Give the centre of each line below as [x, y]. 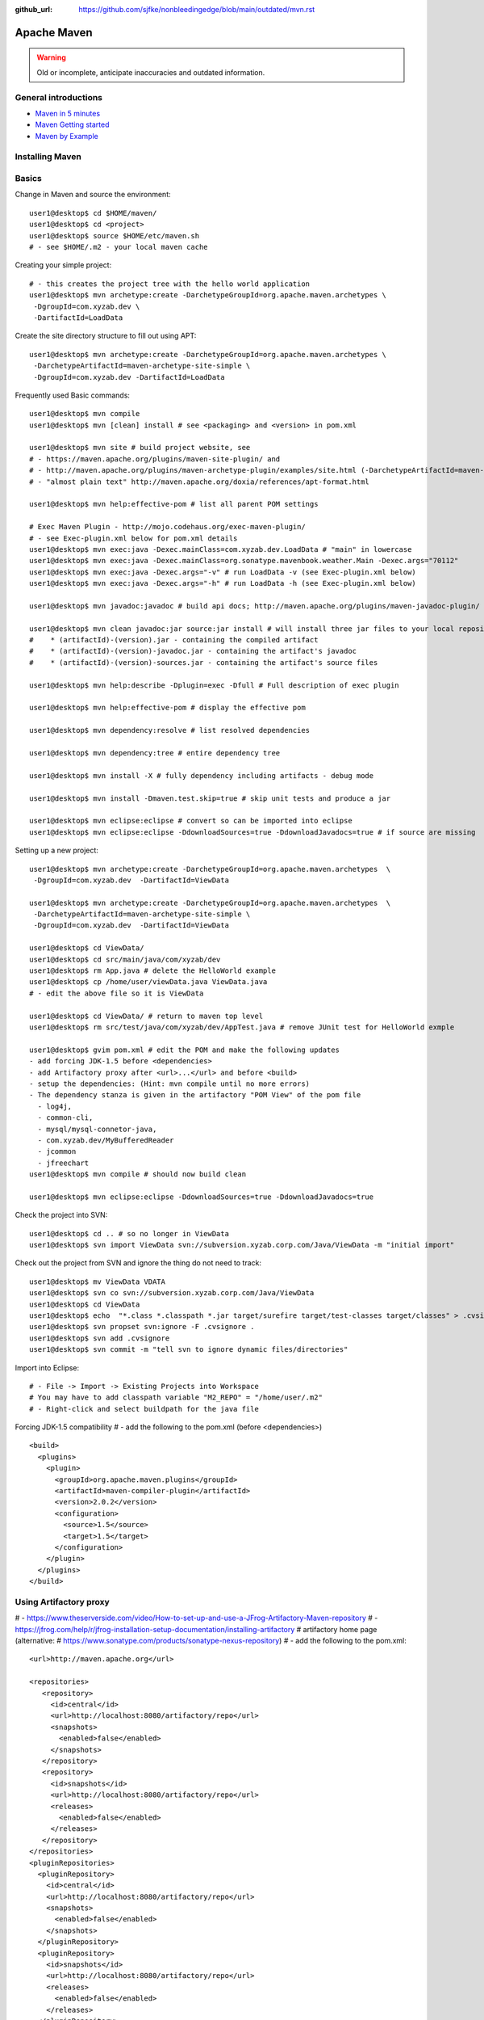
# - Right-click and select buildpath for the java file [144, 1409]
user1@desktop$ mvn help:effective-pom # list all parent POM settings [174, 504]
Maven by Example [67, 136]
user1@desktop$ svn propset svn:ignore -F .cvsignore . [142, 1327]
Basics [28, 179]
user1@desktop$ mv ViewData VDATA [97, 1281]
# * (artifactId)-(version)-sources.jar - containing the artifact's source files [204, 662]
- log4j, [55, 1106]
